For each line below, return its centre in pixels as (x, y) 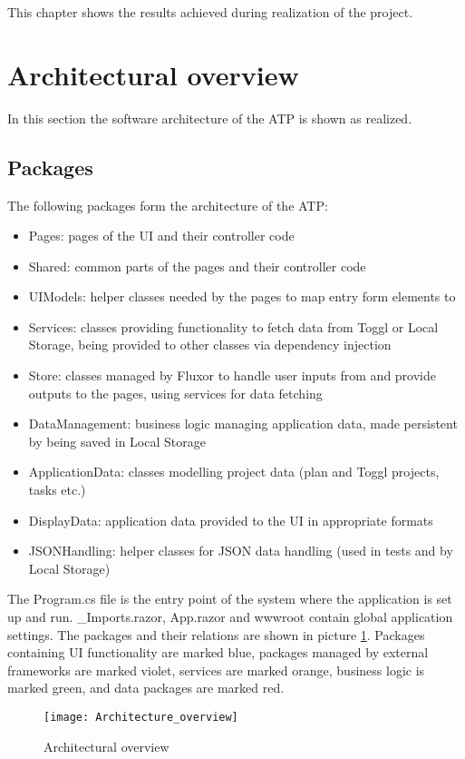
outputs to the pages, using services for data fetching (175, 393)
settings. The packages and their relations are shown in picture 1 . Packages (216, 634)
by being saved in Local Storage (117, 441)
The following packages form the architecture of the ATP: (168, 205)
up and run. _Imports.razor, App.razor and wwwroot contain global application (230, 617)
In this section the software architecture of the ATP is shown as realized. (210, 118)
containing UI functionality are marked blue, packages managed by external (218, 652)
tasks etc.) (57, 490)
